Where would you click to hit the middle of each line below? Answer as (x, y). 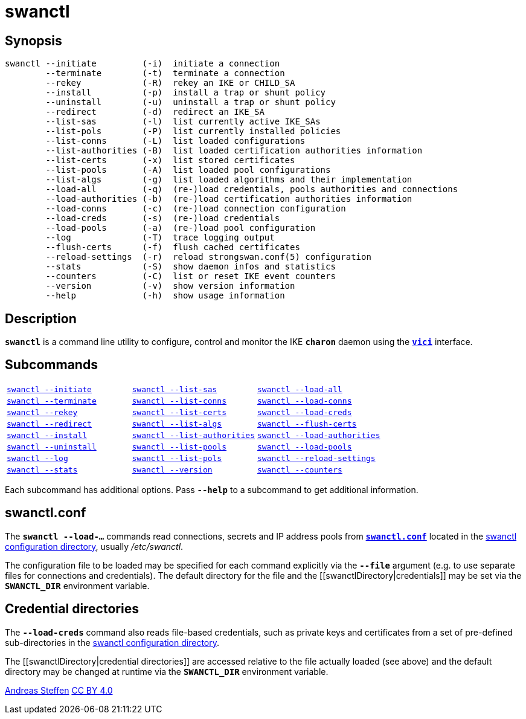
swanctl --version (172, 469)
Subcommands (51, 365)
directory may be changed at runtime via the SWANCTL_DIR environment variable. (167, 671)
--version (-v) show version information (170, 286)
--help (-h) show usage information (165, 296)
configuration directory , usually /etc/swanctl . (94, 546)
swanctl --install (47, 435)
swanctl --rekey (42, 412)
